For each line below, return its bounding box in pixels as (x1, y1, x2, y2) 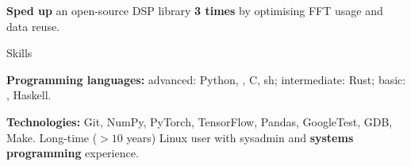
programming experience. (6, 145, 139, 161)
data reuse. (6, 17, 60, 34)
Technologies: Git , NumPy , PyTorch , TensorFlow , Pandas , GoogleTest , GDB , (6, 113, 393, 129)
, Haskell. (6, 87, 52, 103)
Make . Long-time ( (6, 129, 98, 145)
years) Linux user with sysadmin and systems (126, 129, 354, 145)
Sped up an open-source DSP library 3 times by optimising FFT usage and (6, 2, 383, 18)
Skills (6, 44, 33, 61)
